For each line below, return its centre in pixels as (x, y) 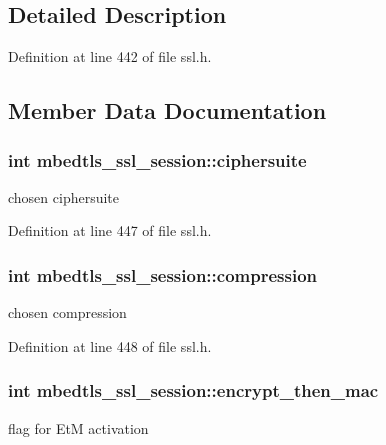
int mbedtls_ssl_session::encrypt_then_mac (193, 390)
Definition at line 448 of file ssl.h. (110, 345)
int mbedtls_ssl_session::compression (163, 274)
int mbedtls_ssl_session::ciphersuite (157, 159)
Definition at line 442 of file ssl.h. (110, 56)
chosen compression (67, 312)
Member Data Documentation (167, 110)
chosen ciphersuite (64, 196)
